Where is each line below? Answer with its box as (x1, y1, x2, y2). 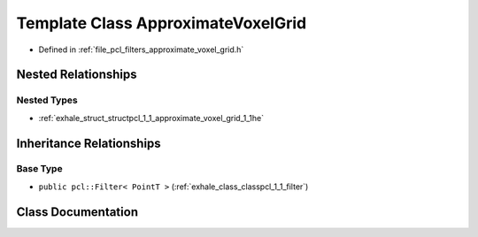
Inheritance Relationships (16, 135, 161, 150)
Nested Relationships (16, 67, 137, 82)
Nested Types (16, 94, 79, 106)
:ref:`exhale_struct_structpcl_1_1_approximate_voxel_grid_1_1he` (38, 112, 265, 123)
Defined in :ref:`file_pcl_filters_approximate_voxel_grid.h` (38, 44, 244, 55)
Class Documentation (16, 204, 139, 219)
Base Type (16, 163, 63, 175)
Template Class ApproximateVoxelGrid (16, 13, 307, 33)
